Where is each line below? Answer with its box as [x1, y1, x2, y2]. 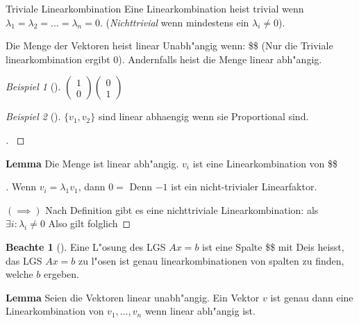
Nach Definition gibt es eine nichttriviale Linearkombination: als [45, 202, 319, 217]
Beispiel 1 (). [6, 79, 61, 94]
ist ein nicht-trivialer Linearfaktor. [171, 179, 317, 194]
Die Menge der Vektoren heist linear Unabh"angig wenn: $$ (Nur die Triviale [6, 38, 333, 53]
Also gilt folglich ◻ [48, 216, 131, 231]
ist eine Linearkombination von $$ [192, 156, 338, 170]
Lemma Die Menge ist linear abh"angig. [6, 156, 179, 170]
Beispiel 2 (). [6, 109, 61, 124]
